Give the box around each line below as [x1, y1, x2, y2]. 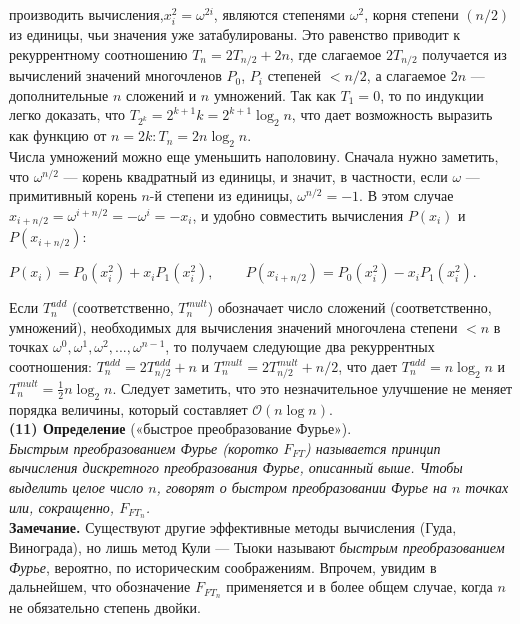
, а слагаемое [366, 65, 447, 86]
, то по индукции [380, 84, 484, 105]
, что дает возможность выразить [291, 104, 493, 125]
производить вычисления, [9, 4, 164, 24]
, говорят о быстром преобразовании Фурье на [156, 476, 447, 497]
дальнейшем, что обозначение [9, 576, 191, 597]
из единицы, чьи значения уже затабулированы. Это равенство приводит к [9, 24, 461, 45]
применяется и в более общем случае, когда [226, 576, 493, 597]
